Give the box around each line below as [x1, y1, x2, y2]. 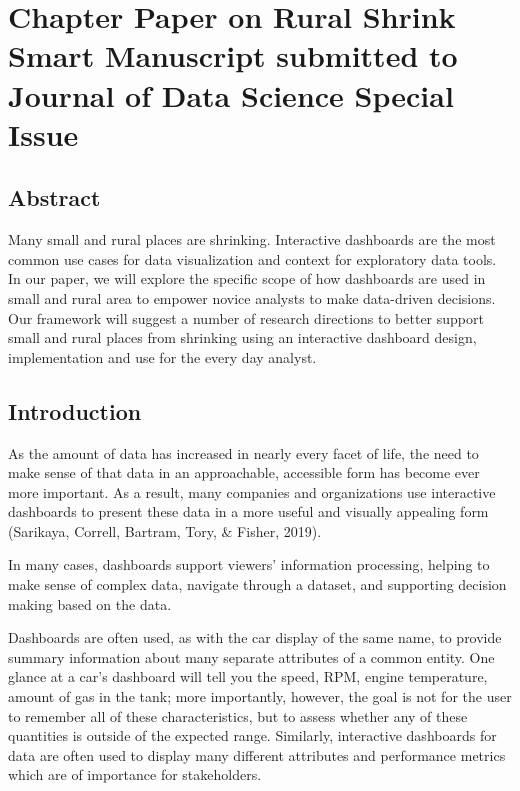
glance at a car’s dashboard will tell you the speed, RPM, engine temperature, [8, 666, 488, 687]
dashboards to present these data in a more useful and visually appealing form [8, 501, 489, 522]
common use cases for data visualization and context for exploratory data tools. [8, 248, 497, 269]
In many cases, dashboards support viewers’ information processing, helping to [8, 554, 490, 575]
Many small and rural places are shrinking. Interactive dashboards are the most [8, 229, 496, 250]
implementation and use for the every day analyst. [8, 346, 317, 367]
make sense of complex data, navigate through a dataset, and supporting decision [8, 574, 507, 595]
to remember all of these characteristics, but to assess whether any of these [8, 705, 468, 726]
